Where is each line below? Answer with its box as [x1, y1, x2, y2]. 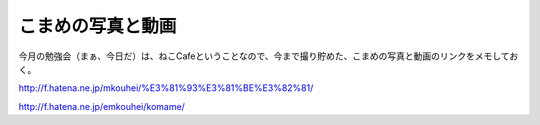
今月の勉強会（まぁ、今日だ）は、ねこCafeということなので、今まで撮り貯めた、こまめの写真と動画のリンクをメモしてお [18, 50, 519, 62]
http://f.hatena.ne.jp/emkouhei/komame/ [18, 100, 185, 112]
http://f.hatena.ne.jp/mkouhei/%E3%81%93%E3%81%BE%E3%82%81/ [18, 82, 314, 94]
